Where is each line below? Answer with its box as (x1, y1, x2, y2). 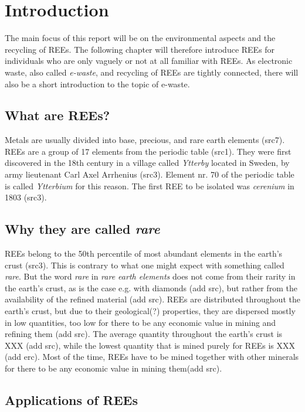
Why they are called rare (5, 220, 160, 238)
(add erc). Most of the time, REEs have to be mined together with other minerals (5, 350, 299, 363)
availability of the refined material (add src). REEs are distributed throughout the (5, 293, 300, 305)
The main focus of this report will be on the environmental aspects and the (5, 32, 276, 44)
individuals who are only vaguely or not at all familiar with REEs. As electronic (5, 55, 293, 67)
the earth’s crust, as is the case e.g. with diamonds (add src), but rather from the (5, 281, 297, 294)
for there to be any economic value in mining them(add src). (5, 362, 222, 374)
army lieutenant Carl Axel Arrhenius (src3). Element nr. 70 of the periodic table (5, 168, 294, 181)
